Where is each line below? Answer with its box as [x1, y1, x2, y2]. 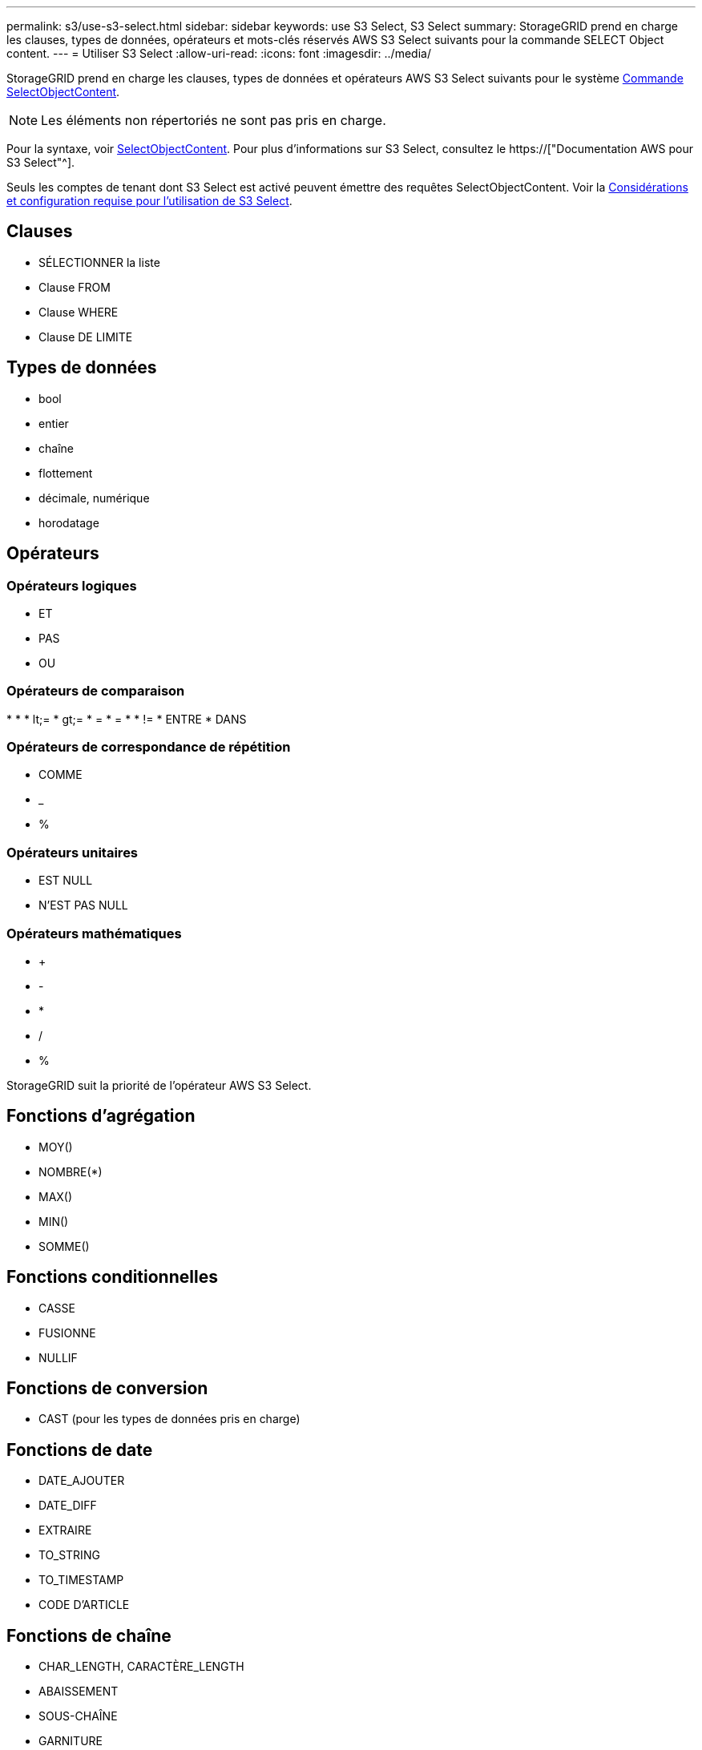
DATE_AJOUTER [38, 1474, 125, 1488]
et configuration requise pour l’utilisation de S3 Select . [6, 194, 292, 208]
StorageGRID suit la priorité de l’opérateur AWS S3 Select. [6, 1078, 312, 1092]
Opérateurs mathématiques [6, 925, 182, 942]
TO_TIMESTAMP [38, 1573, 124, 1587]
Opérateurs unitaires [6, 844, 139, 861]
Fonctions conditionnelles [6, 1267, 218, 1288]
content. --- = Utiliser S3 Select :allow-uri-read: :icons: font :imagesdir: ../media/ [6, 46, 431, 60]
